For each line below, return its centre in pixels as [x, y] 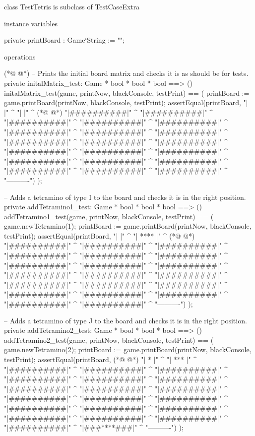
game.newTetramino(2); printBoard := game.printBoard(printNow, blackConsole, [128, 349]
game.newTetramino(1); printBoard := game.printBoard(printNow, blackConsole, [128, 226]
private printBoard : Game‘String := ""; [64, 40]
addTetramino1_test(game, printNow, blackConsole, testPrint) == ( [109, 216]
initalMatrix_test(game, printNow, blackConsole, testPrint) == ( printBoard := [127, 93]
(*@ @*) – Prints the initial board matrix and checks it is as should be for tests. [126, 73]
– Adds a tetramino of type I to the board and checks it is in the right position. [125, 197]
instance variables [31, 23]
